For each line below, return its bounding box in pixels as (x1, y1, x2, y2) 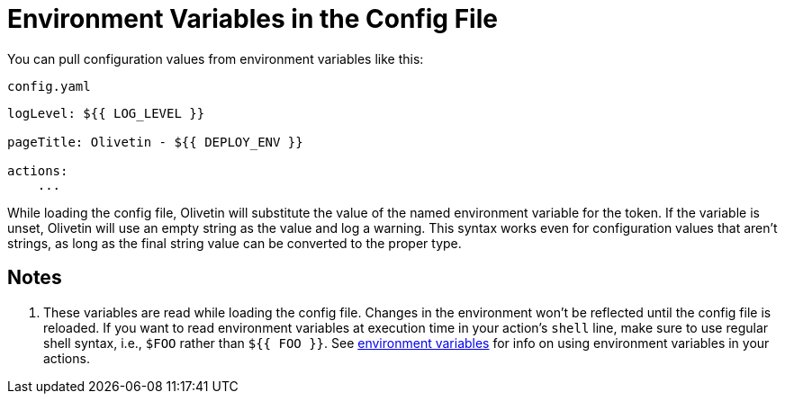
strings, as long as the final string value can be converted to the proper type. (7, 235, 462, 251)
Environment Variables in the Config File (7, 4, 498, 34)
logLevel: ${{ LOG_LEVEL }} (7, 105, 205, 120)
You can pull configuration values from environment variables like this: (7, 50, 424, 67)
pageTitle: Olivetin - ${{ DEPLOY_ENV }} (7, 134, 303, 149)
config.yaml (7, 78, 91, 94)
